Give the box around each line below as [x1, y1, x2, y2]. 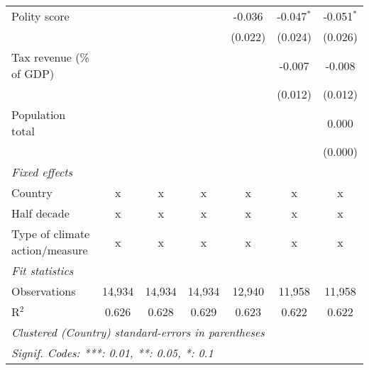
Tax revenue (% [11, 49, 89, 65]
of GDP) [11, 65, 55, 82]
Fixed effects [11, 164, 73, 180]
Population [11, 106, 66, 123]
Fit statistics [11, 262, 74, 279]
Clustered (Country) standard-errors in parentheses [11, 324, 265, 340]
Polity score [11, 8, 70, 24]
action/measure [11, 242, 88, 258]
